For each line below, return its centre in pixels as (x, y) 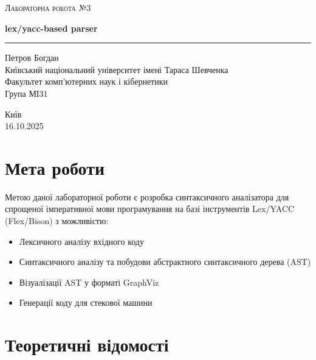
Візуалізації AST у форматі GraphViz (89, 282)
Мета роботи (55, 167)
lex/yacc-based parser (51, 28)
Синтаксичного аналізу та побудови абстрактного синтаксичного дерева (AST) (165, 262)
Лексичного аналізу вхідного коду (81, 241)
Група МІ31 (26, 93)
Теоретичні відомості (87, 344)
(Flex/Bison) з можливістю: (57, 221)
